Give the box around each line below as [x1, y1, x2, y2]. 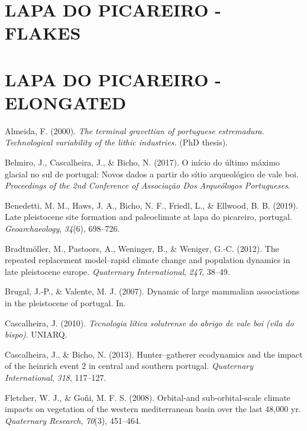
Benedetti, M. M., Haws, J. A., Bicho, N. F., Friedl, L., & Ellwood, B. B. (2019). [5, 199, 299, 211]
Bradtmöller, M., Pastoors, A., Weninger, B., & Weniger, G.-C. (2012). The [5, 242, 279, 254]
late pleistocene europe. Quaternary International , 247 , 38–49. [5, 265, 230, 277]
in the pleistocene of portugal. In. [5, 297, 126, 309]
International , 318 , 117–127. [5, 371, 106, 383]
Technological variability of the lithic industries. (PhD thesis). [5, 136, 228, 148]
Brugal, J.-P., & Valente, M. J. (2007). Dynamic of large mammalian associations [5, 285, 300, 297]
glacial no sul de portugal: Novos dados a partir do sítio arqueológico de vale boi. [5, 167, 299, 180]
